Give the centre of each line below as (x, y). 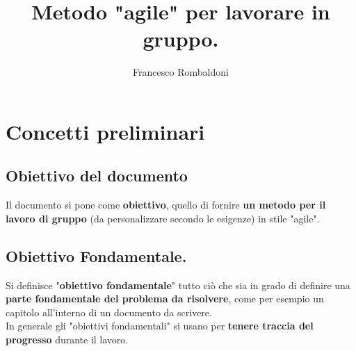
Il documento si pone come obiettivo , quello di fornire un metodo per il (166, 205)
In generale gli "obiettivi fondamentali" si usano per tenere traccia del (160, 326)
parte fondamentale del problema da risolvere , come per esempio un (165, 299)
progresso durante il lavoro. (67, 340)
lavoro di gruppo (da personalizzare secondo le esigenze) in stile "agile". (163, 218)
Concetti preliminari (105, 131)
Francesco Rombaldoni (181, 72)
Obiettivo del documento (97, 175)
